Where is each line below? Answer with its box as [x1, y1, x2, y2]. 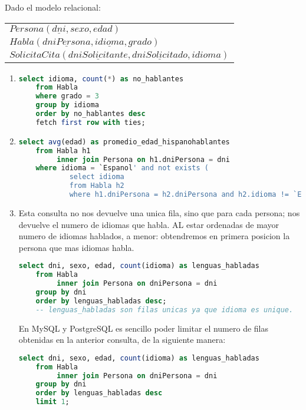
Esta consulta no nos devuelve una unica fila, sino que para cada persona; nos [18, 206, 300, 219]
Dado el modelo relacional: [5, 1, 101, 13]
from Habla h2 [69, 181, 124, 190]
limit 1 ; [35, 398, 70, 406]
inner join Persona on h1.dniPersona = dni [57, 155, 230, 164]
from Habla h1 [35, 146, 91, 155]
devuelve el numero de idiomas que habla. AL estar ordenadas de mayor [18, 218, 279, 230]
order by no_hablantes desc [35, 110, 146, 118]
